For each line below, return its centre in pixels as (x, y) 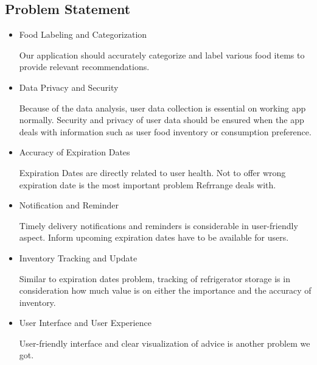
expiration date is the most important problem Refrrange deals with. (148, 184)
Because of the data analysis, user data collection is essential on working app (162, 108)
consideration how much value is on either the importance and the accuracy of (165, 290)
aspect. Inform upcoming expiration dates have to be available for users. (154, 237)
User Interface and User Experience (85, 323)
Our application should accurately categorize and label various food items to (162, 55)
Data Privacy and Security (69, 87)
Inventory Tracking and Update (78, 257)
